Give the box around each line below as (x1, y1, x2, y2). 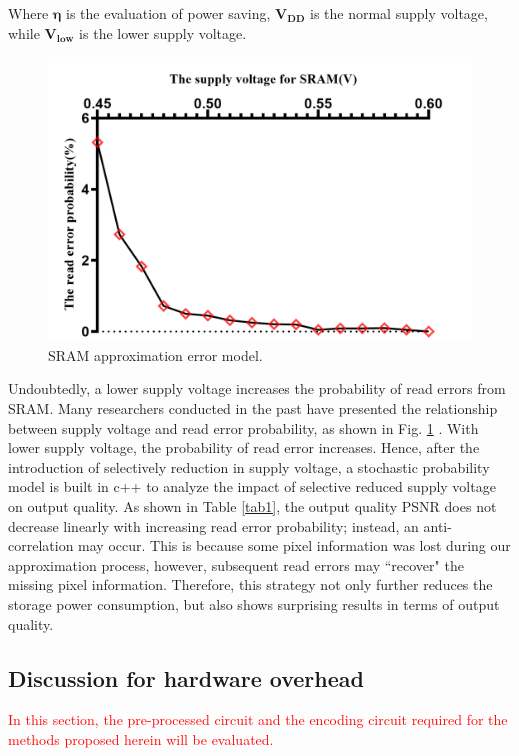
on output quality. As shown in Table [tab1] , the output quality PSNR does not (8, 495, 497, 516)
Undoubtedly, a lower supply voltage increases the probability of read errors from (8, 378, 506, 399)
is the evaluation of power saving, (66, 3, 271, 23)
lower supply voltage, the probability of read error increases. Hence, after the (8, 437, 480, 458)
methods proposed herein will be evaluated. (8, 728, 274, 749)
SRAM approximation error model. (48, 344, 263, 365)
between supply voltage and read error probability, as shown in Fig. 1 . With (8, 417, 479, 438)
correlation (8, 535, 74, 556)
